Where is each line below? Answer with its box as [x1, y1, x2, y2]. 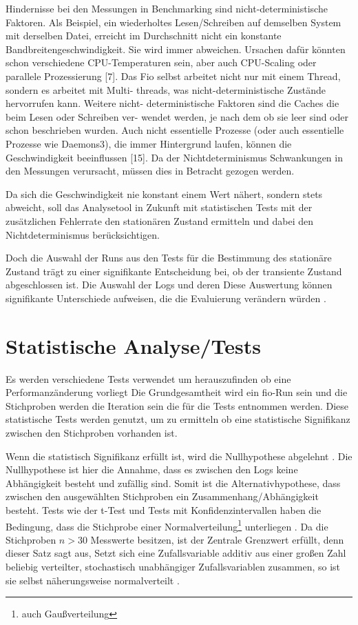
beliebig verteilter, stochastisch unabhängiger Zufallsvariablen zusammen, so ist [6, 559, 341, 573]
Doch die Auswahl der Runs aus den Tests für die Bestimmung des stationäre [6, 250, 332, 265]
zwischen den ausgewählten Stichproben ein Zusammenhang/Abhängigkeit [6, 489, 319, 504]
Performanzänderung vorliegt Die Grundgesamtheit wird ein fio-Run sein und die [6, 385, 348, 399]
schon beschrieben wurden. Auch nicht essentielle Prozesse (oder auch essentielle [6, 123, 344, 137]
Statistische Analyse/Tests [6, 331, 261, 359]
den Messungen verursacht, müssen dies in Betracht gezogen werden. [6, 163, 295, 178]
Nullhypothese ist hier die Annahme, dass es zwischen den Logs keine [6, 462, 298, 477]
